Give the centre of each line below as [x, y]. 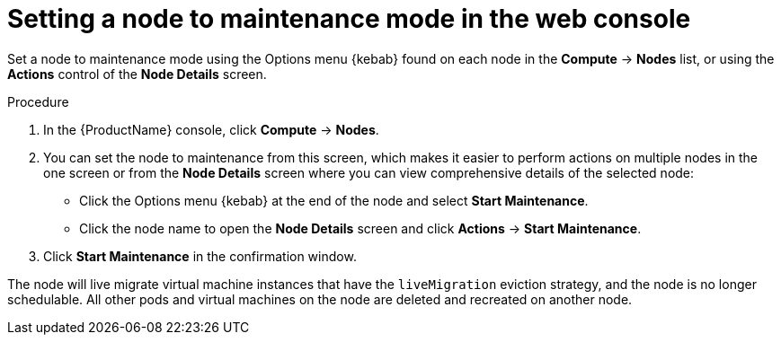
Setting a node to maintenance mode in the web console [349, 19]
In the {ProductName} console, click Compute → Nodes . [211, 129]
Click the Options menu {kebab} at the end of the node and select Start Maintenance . [334, 200]
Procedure [38, 101]
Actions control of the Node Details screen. [137, 74]
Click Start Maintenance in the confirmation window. [200, 256]
